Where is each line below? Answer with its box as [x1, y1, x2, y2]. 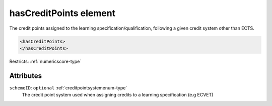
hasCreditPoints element [9, 8, 116, 19]
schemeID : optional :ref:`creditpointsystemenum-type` [9, 84, 127, 90]
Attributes [9, 71, 42, 80]
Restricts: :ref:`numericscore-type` [9, 58, 82, 64]
